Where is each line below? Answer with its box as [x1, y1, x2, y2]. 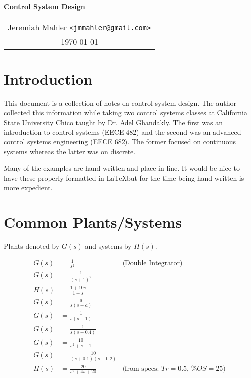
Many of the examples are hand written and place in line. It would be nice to [4, 163, 240, 173]
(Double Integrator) [122, 260, 183, 267]
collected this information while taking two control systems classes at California [4, 107, 247, 118]
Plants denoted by [4, 241, 60, 251]
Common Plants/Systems [4, 212, 182, 232]
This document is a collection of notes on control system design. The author [4, 97, 237, 108]
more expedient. [4, 182, 53, 193]
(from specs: [122, 365, 159, 373]
